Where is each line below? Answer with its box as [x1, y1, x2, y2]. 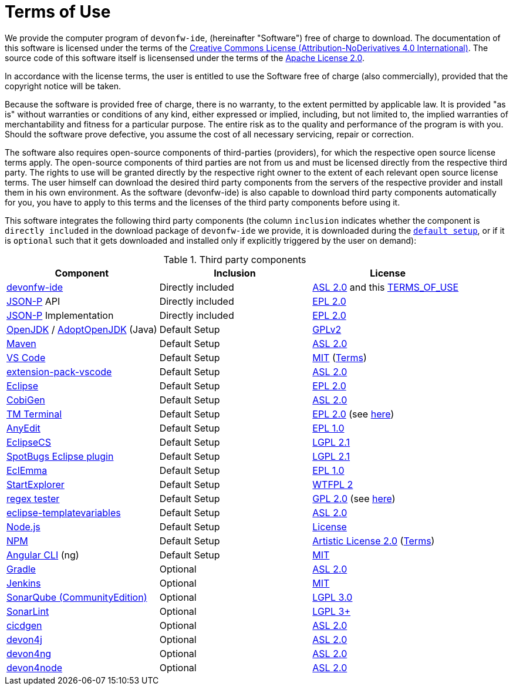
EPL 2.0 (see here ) [312, 408, 394, 420]
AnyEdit [6, 422, 41, 434]
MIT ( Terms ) [312, 351, 367, 363]
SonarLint [6, 605, 49, 617]
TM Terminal [6, 408, 62, 420]
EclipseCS [6, 436, 52, 448]
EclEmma [6, 464, 48, 476]
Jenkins [6, 577, 41, 589]
